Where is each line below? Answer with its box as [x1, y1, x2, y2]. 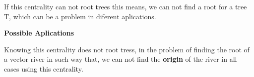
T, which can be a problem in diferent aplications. [4, 11, 156, 21]
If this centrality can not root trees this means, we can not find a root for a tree [4, 1, 247, 11]
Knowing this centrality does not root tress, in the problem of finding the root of [4, 44, 250, 54]
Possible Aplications [4, 28, 74, 38]
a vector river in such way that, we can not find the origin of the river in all [4, 54, 237, 64]
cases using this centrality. [4, 63, 83, 74]
